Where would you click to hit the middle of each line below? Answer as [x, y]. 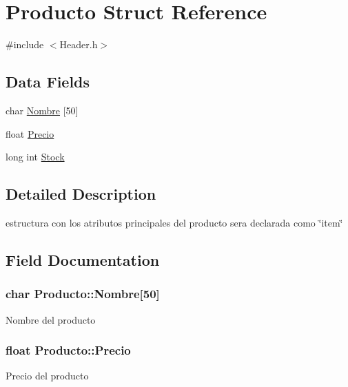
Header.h [79, 44]
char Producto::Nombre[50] [83, 294]
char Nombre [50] [42, 110]
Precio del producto [47, 376]
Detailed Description [81, 194]
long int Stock [35, 157]
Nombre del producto [51, 319]
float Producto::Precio [68, 350]
